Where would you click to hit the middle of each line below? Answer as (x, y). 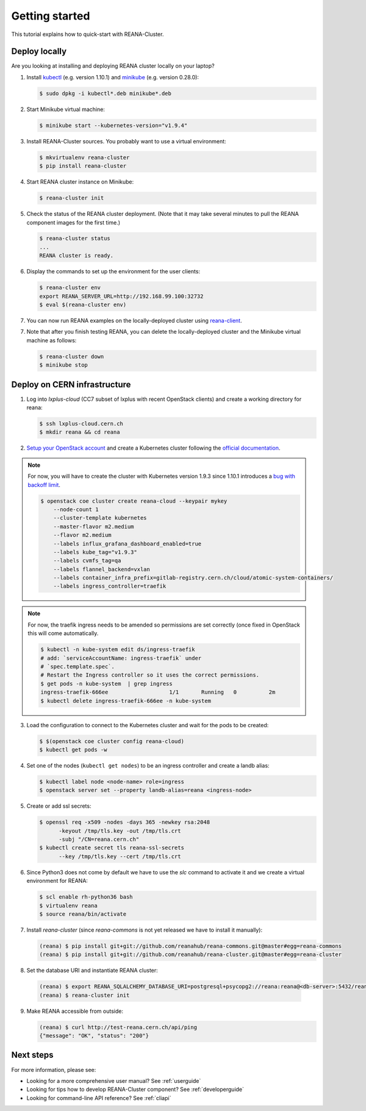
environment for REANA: (57, 881)
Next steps (32, 1055)
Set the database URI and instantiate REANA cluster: (92, 971)
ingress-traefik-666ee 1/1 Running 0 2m (158, 692)
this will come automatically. (63, 633)
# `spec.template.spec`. (78, 667)
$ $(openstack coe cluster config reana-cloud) (112, 741)
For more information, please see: (54, 1070)
